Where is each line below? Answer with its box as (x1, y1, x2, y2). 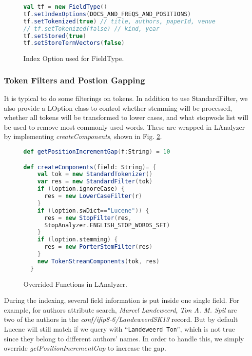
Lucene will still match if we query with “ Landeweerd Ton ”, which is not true (4, 324, 235, 334)
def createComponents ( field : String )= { (23, 163, 156, 171)
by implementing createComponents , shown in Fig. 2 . (4, 131, 162, 141)
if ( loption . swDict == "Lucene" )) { (37, 207, 149, 214)
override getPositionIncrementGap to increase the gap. (4, 343, 166, 353)
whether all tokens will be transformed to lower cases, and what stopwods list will (4, 112, 249, 122)
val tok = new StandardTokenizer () (37, 171, 153, 178)
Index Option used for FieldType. (23, 53, 124, 63)
